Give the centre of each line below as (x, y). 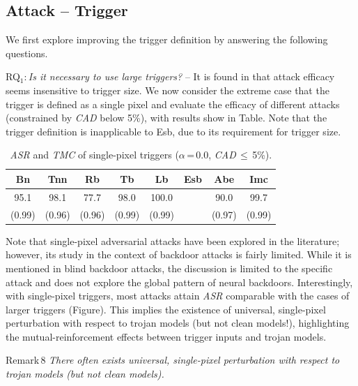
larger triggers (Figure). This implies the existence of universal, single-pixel (166, 309)
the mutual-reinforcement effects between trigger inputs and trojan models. (166, 336)
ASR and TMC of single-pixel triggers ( (94, 155)
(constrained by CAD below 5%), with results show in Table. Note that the (166, 118)
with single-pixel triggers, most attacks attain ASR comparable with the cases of (178, 296)
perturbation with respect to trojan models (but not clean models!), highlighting (178, 323)
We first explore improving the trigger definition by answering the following (167, 39)
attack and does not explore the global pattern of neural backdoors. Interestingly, (179, 282)
